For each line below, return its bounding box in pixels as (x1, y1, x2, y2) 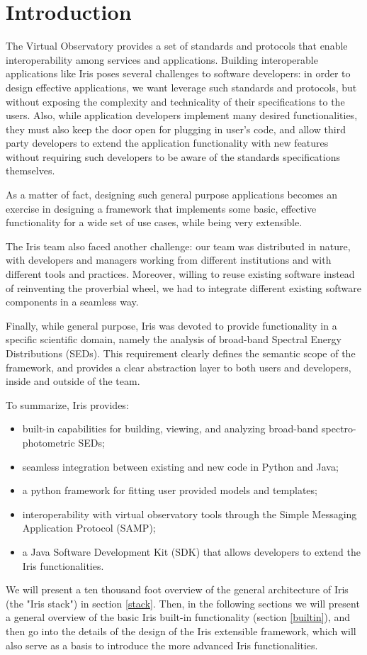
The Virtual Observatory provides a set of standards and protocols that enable (6, 38, 348, 53)
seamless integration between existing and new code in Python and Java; (22, 459, 339, 474)
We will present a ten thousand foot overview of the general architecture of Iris (6, 582, 349, 597)
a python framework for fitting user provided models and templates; (22, 483, 317, 498)
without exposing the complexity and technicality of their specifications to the (6, 94, 345, 108)
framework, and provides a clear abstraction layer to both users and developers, (6, 359, 351, 374)
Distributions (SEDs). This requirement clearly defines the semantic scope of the (6, 346, 356, 360)
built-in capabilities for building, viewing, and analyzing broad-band (22, 421, 319, 436)
